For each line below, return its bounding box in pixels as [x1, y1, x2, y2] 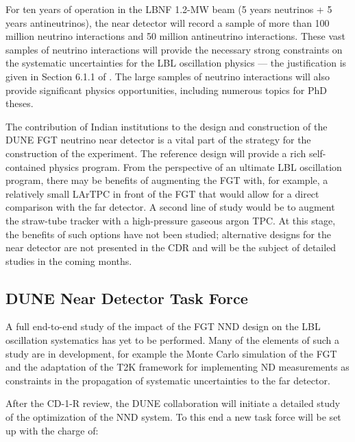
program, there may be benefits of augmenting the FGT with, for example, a [5, 173, 328, 187]
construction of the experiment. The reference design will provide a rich [5, 146, 306, 160]
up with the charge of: [5, 423, 99, 437]
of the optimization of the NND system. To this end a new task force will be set [5, 410, 341, 424]
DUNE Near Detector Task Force [5, 287, 248, 308]
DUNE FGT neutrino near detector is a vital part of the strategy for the [5, 132, 311, 147]
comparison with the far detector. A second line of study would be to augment [5, 200, 335, 214]
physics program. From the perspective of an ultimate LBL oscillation [49, 159, 342, 174]
